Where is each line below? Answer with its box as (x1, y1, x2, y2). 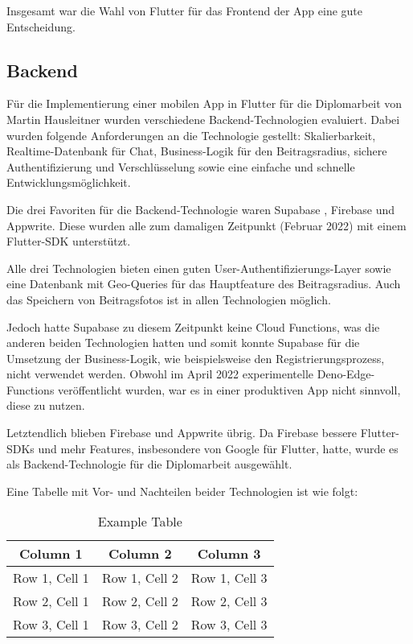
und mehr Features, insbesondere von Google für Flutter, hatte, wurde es (38, 440, 399, 456)
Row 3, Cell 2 (101, 615, 178, 634)
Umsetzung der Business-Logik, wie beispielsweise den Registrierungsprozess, (6, 349, 385, 366)
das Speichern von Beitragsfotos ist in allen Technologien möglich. (6, 291, 331, 308)
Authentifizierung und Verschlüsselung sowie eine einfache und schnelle (6, 158, 355, 175)
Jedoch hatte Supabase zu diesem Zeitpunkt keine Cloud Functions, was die (6, 318, 380, 335)
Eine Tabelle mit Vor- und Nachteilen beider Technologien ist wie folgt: (6, 482, 358, 499)
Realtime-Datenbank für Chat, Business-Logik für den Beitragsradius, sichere (6, 142, 387, 159)
